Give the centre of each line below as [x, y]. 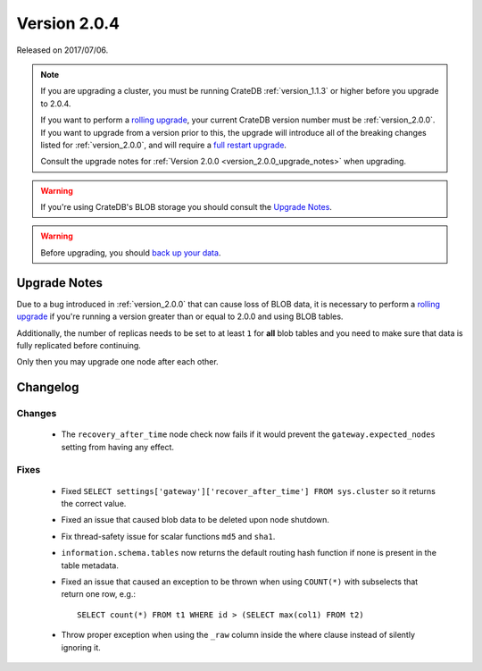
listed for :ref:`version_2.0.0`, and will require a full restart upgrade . [164, 145]
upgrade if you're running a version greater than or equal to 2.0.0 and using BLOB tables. [180, 316]
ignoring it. [81, 647]
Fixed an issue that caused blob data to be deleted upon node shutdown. [195, 520]
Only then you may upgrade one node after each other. [117, 362]
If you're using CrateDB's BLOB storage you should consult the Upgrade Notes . [186, 207]
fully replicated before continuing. [79, 345]
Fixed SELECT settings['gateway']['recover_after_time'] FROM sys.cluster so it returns [249, 491]
